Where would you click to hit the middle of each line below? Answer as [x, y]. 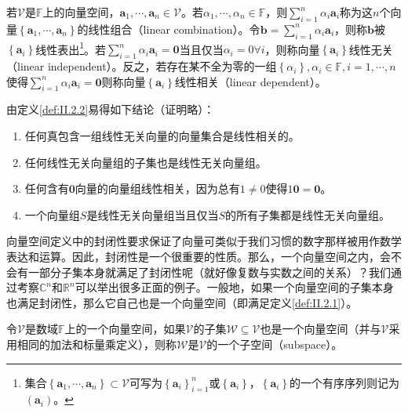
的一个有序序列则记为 [344, 382]
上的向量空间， [81, 12]
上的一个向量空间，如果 [125, 329]
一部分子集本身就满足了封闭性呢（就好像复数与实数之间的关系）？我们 [209, 272]
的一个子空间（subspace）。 [275, 344]
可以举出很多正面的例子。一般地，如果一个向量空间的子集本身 [234, 287]
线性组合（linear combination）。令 [174, 29]
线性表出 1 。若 [71, 48]
